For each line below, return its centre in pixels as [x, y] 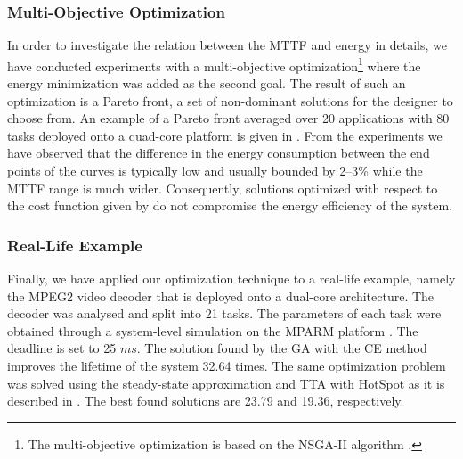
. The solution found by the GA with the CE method [282, 348]
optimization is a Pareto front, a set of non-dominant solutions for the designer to [230, 100]
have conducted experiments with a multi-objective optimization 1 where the [214, 64]
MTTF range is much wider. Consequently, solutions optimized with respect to [223, 188]
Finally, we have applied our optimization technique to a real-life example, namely [231, 279]
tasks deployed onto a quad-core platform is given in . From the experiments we [225, 135]
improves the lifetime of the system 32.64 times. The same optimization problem [227, 365]
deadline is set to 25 [62, 348]
